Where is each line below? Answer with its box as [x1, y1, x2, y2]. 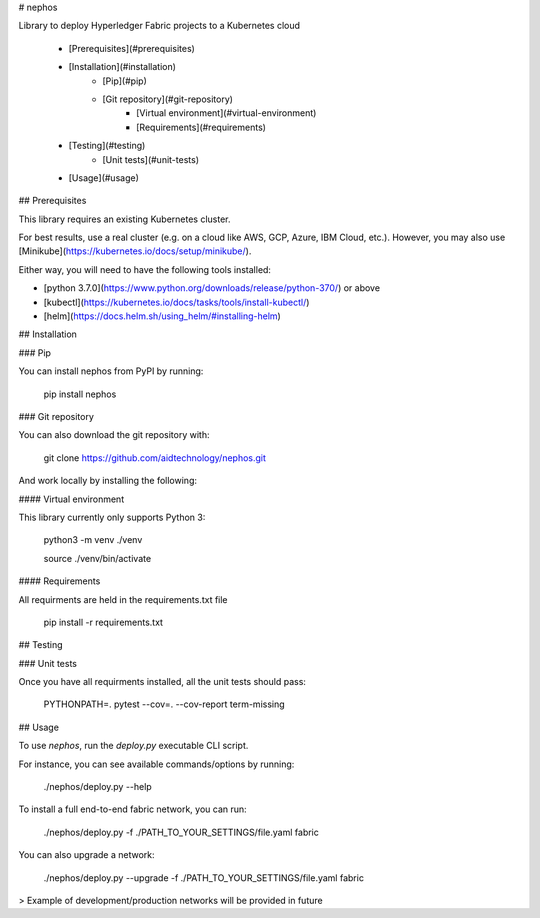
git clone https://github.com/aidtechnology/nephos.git [43, 451, 267, 464]
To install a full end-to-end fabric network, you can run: [18, 803, 247, 815]
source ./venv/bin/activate [43, 552, 152, 564]
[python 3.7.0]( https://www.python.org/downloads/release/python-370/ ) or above [43, 282, 380, 294]
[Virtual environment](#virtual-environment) [136, 107, 317, 119]
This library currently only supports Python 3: [18, 511, 206, 523]
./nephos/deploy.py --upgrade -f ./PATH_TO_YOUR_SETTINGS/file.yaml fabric [43, 871, 365, 884]
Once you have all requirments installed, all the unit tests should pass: [18, 676, 307, 688]
